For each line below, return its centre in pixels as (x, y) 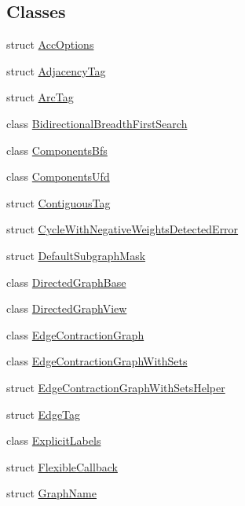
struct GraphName (51, 493)
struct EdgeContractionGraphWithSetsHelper (116, 387)
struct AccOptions (50, 44)
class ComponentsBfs (57, 150)
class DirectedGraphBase (66, 282)
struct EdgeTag (44, 414)
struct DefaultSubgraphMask (76, 255)
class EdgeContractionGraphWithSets (97, 361)
